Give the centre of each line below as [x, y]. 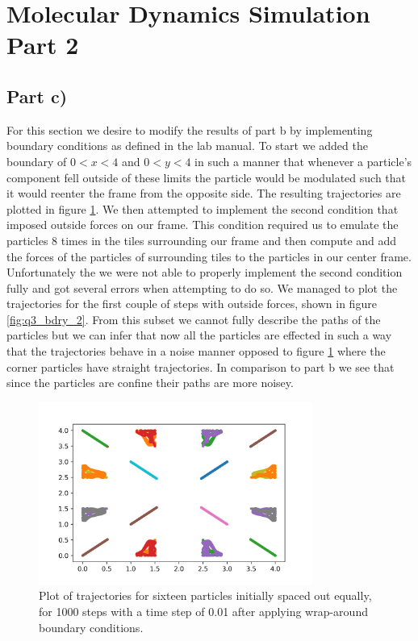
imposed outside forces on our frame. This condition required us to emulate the [203, 225]
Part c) [37, 96]
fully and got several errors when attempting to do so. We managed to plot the [202, 287]
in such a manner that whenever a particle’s [303, 161]
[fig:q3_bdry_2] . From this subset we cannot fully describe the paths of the [194, 319]
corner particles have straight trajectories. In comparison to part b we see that [201, 366]
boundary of [37, 161]
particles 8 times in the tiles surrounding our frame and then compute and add [202, 240]
